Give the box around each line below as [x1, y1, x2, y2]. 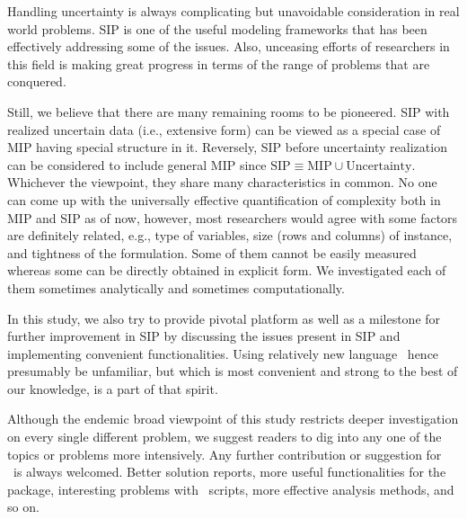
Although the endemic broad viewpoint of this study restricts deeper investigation [7, 409, 459, 428]
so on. [7, 497, 40, 516]
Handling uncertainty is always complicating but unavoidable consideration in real [7, 2, 460, 20]
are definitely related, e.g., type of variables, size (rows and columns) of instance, [7, 226, 453, 245]
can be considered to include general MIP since [7, 155, 267, 174]
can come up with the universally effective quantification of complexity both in [7, 190, 441, 209]
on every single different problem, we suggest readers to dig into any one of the [7, 427, 442, 446]
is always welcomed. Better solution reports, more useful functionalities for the [13, 462, 446, 481]
